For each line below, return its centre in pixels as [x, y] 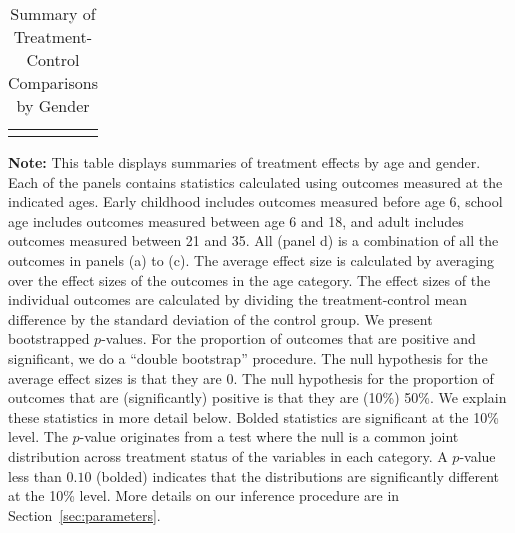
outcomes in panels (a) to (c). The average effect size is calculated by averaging [251, 259]
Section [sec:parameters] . [84, 514]
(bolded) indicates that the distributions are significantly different [298, 475]
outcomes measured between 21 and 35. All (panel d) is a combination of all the [253, 240]
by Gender [53, 105]
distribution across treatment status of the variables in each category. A [228, 455]
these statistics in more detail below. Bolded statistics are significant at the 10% [253, 416]
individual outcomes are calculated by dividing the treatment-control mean [238, 299]
